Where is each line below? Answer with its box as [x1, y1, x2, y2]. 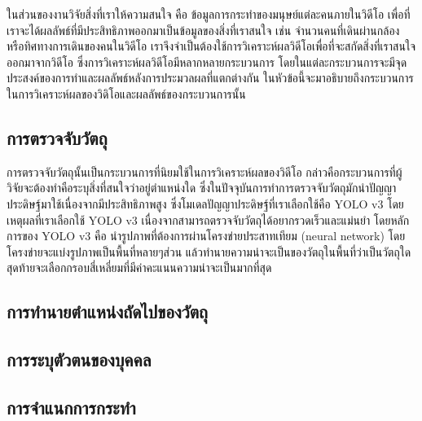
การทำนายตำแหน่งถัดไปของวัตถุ [7, 299, 209, 324]
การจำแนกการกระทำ [7, 394, 136, 419]
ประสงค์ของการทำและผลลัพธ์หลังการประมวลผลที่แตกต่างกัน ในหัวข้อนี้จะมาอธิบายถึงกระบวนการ [7, 69, 414, 86]
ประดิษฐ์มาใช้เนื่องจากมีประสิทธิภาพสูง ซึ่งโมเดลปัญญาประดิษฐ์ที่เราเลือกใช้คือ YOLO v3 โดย [7, 195, 404, 212]
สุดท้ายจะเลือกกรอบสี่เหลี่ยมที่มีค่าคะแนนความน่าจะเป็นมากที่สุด [7, 259, 272, 276]
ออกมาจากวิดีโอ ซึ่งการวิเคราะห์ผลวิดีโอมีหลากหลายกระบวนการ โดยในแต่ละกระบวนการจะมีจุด [7, 53, 407, 70]
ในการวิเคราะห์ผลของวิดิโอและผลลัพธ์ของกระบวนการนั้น [7, 85, 246, 102]
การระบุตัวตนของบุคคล [7, 347, 152, 372]
